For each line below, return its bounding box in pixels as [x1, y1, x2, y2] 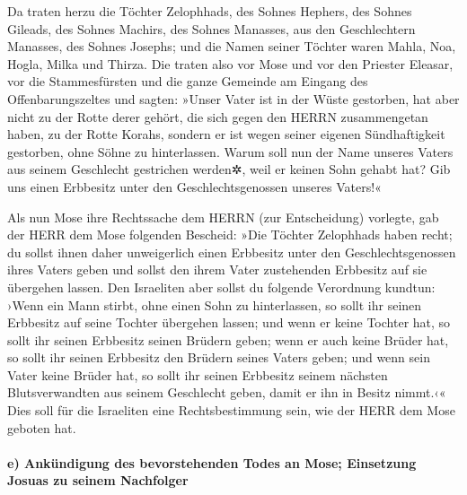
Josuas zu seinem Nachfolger [7, 471, 189, 490]
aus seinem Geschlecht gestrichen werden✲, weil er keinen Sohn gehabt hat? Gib [7, 160, 451, 178]
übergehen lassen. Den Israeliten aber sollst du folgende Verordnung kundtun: [7, 277, 436, 296]
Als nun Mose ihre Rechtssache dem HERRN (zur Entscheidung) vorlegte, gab [7, 207, 439, 226]
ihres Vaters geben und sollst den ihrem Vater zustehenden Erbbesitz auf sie [7, 260, 427, 279]
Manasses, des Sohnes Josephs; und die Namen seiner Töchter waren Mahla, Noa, [7, 37, 456, 56]
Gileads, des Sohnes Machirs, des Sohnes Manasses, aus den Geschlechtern [7, 19, 416, 38]
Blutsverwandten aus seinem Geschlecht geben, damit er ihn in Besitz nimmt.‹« [7, 383, 446, 402]
